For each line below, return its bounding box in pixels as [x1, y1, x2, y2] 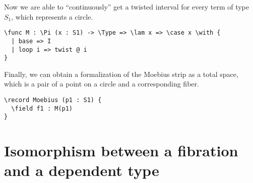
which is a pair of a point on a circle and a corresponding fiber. [4, 78, 199, 89]
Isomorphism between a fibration [4, 140, 238, 161]
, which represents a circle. [11, 11, 93, 22]
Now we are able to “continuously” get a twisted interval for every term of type [4, 2, 249, 12]
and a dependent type [4, 160, 159, 180]
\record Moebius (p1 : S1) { [4, 97, 102, 104]
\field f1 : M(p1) [11, 105, 73, 112]
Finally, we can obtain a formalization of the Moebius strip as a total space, [4, 68, 238, 79]
